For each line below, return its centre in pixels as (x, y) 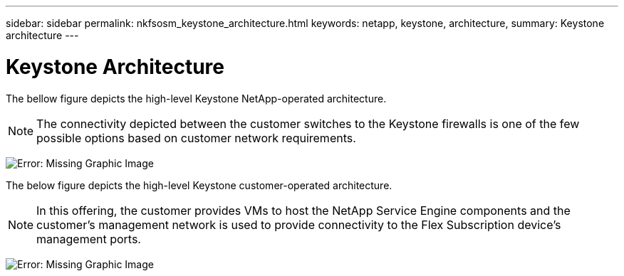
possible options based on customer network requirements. (196, 138)
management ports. (89, 239)
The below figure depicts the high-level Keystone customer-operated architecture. (199, 185)
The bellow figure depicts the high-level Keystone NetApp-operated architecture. (196, 98)
